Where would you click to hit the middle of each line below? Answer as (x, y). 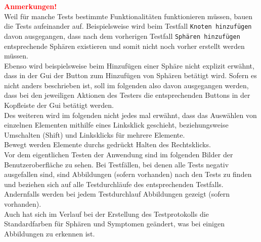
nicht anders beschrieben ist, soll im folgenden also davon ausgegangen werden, (126, 85)
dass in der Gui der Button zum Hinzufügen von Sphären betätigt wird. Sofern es (130, 75)
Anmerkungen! (31, 6)
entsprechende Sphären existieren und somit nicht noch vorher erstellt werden (124, 46)
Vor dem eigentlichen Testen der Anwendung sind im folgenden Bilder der (119, 155)
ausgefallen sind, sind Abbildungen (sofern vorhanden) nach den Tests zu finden (128, 174)
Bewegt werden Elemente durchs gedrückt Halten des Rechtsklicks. (107, 144)
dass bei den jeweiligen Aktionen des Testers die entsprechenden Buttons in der (127, 95)
